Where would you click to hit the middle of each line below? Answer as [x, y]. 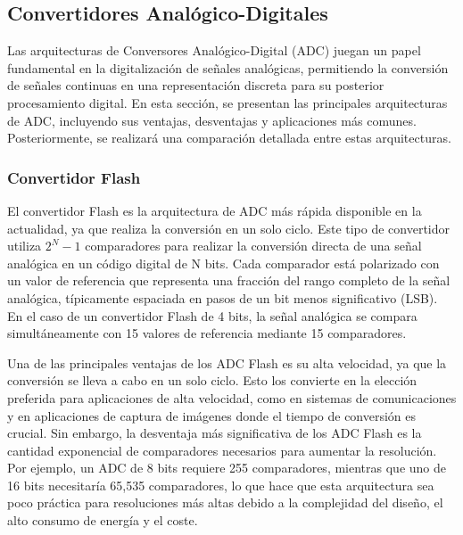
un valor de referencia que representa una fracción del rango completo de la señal [229, 280]
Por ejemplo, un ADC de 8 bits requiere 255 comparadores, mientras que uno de [227, 468]
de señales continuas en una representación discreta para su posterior [196, 85]
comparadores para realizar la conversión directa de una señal [253, 246]
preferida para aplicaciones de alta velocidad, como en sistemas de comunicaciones [232, 397]
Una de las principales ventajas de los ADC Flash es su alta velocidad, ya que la [227, 362]
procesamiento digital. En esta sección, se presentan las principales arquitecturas [227, 102]
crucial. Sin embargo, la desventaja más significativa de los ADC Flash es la [215, 433]
